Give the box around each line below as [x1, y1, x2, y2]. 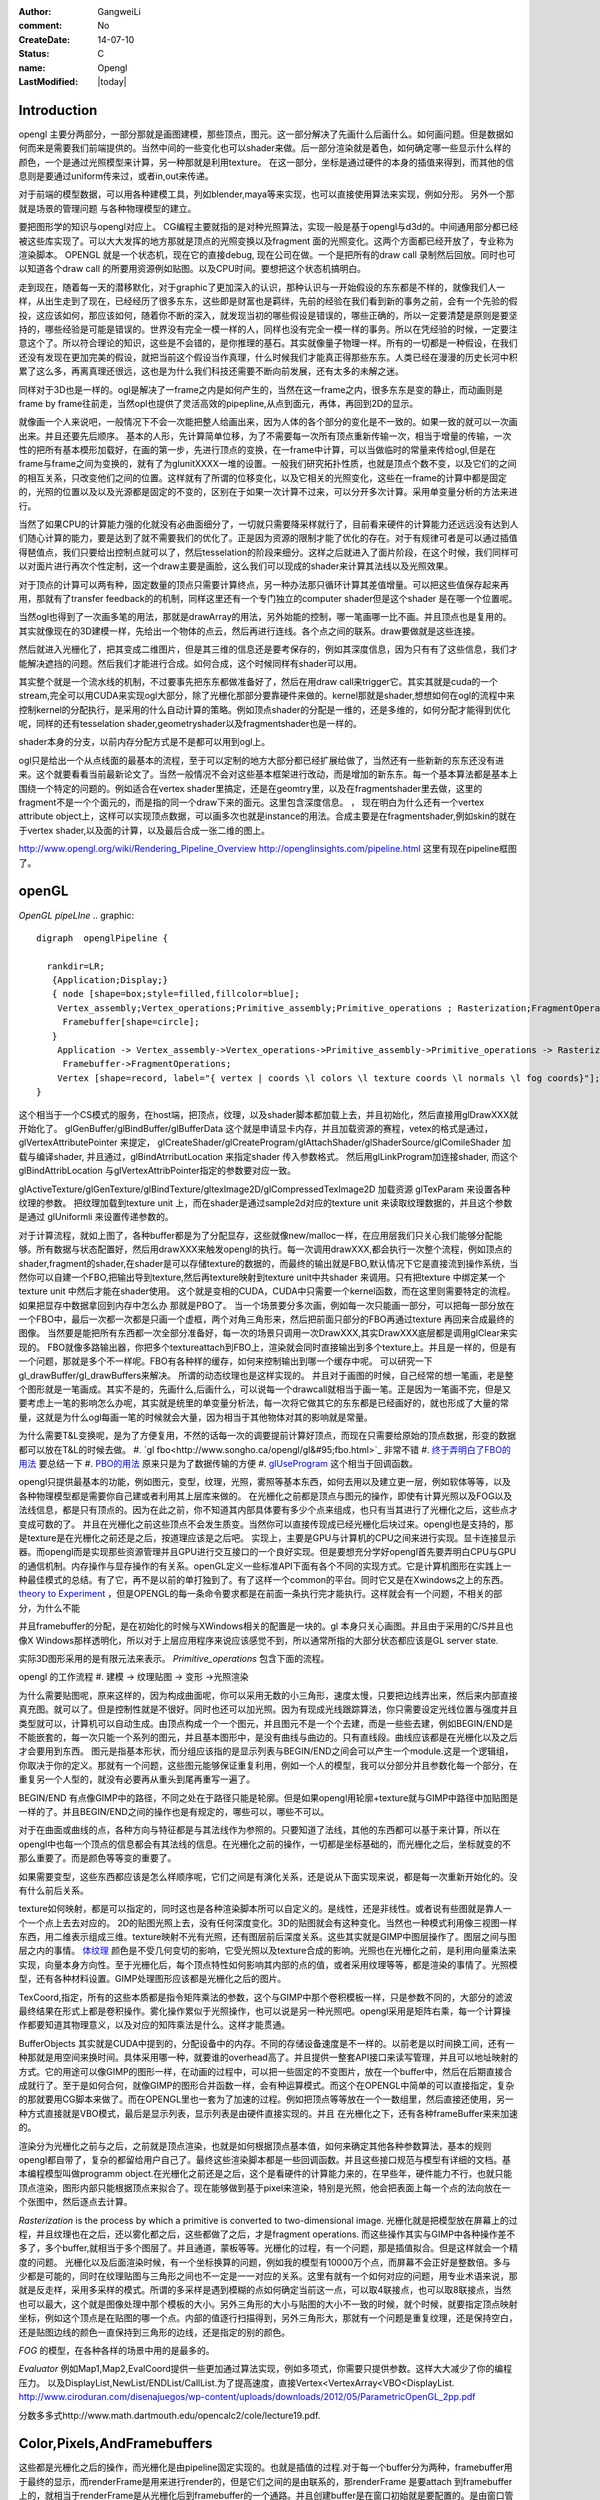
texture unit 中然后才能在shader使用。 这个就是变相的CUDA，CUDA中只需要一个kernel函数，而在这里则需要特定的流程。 [18, 1285, 516, 1297]
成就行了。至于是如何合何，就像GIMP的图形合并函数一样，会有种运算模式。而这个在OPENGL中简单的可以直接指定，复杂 [18, 2079, 515, 2091]
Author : [18, 6, 52, 17]
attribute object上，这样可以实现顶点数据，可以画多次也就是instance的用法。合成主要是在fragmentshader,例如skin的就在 [18, 810, 517, 822]
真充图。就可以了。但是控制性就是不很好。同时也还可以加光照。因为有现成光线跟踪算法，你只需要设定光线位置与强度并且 [18, 1703, 518, 1715]
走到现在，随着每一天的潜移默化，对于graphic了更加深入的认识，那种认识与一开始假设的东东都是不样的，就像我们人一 [18, 281, 505, 293]
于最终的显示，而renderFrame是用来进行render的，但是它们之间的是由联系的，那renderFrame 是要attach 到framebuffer [18, 2475, 513, 2487]
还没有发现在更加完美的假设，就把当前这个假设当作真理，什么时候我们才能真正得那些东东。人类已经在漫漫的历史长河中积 [18, 351, 518, 363]
